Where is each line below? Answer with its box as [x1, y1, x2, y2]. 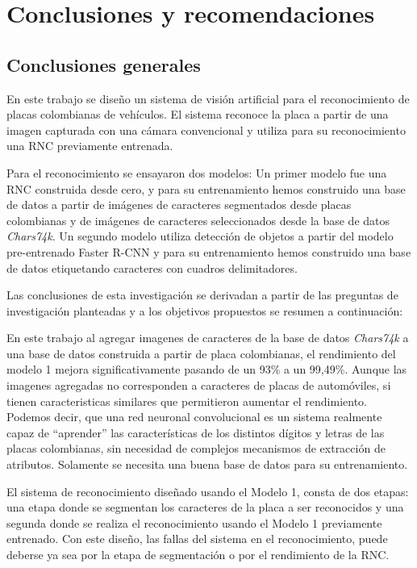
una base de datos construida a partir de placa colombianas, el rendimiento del [6, 345, 396, 361]
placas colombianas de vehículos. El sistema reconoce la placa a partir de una [6, 106, 389, 123]
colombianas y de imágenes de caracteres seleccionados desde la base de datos [6, 211, 390, 228]
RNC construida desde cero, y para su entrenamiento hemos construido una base [6, 180, 406, 197]
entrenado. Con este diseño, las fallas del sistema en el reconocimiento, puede [6, 530, 388, 547]
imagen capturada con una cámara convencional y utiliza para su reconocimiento [6, 121, 406, 138]
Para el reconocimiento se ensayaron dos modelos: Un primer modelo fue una [6, 164, 387, 181]
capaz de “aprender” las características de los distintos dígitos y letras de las [6, 424, 385, 441]
